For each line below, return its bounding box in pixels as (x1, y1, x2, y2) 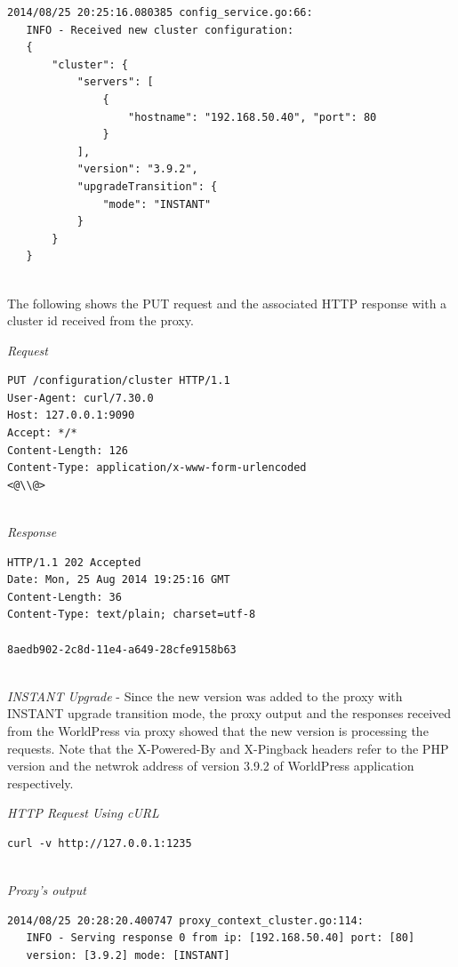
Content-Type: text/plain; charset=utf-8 (7, 608, 256, 621)
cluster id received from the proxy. (7, 311, 194, 330)
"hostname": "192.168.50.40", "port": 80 (128, 110, 377, 124)
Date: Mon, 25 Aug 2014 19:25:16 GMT (7, 573, 230, 587)
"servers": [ (76, 76, 154, 89)
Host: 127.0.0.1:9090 (7, 409, 135, 422)
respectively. (7, 773, 74, 792)
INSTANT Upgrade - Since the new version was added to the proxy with (7, 686, 403, 705)
